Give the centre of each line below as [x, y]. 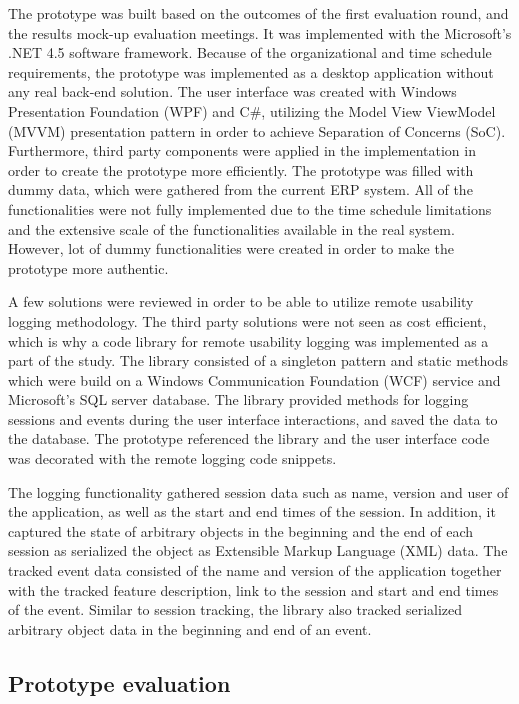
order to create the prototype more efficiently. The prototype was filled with [241, 169]
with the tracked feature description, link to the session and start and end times [253, 589]
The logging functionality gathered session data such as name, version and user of [258, 491]
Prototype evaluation [119, 682]
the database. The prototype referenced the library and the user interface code [249, 438]
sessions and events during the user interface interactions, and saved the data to [253, 418]
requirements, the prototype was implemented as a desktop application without [251, 71]
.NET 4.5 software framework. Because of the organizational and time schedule [250, 52]
